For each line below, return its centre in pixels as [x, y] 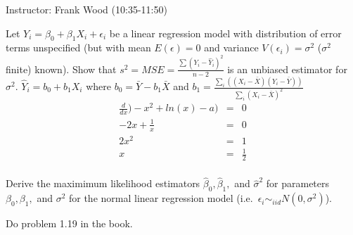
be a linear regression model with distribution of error [225, 33]
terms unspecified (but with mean [78, 47]
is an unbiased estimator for [287, 69]
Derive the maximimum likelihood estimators [103, 183]
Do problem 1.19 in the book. [69, 223]
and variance [231, 47]
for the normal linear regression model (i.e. [161, 198]
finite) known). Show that [61, 69]
